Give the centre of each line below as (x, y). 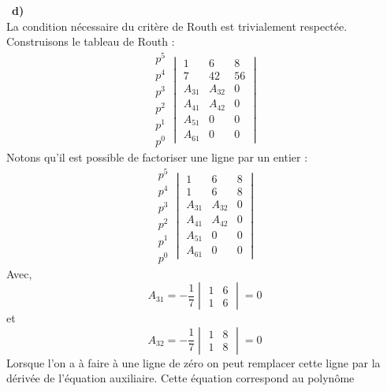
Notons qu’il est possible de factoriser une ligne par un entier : (157, 157)
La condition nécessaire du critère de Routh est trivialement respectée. (177, 26)
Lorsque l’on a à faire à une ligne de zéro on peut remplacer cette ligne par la (193, 362)
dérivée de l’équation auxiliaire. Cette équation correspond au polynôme (180, 378)
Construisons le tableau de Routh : (91, 41)
